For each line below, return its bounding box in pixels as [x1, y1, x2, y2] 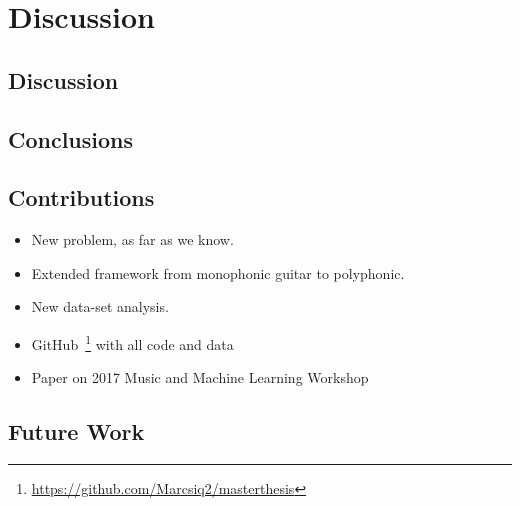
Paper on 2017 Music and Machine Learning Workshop [31, 367, 369, 388]
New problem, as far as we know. [31, 229, 234, 250]
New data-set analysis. [31, 296, 169, 317]
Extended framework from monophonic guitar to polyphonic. [31, 262, 405, 283]
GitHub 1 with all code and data [31, 330, 234, 354]
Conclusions [8, 123, 134, 154]
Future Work [8, 416, 145, 447]
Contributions [8, 182, 155, 213]
